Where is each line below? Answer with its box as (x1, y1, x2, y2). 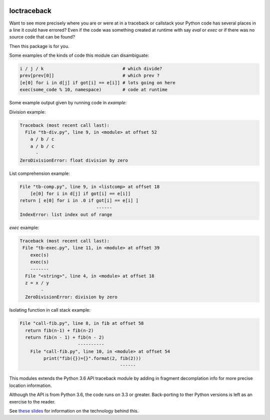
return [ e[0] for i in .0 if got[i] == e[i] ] (19, 198, 138, 203)
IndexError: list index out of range (19, 212, 112, 218)
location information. (9, 382, 52, 388)
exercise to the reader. (9, 398, 56, 404)
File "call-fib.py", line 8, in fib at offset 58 (19, 321, 144, 326)
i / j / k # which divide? (19, 66, 162, 72)
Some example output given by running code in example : (9, 100, 127, 106)
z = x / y (25, 280, 49, 286)
